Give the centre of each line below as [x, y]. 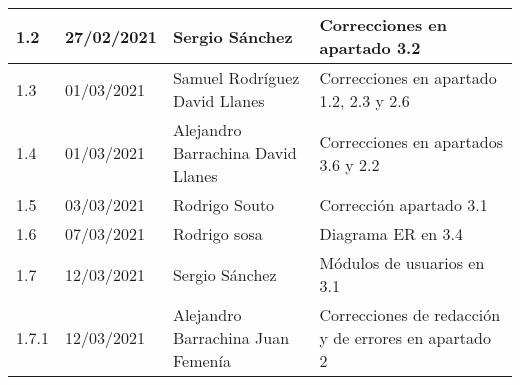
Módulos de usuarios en [402, 262]
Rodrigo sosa [217, 233]
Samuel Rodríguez [236, 77]
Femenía [201, 360]
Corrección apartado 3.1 [403, 204]
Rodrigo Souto [223, 204]
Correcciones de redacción [410, 314]
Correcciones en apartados [411, 141]
